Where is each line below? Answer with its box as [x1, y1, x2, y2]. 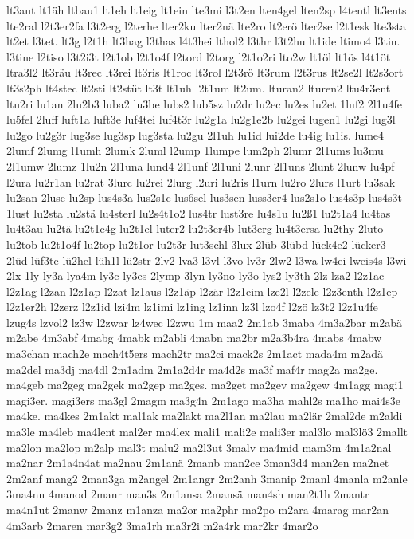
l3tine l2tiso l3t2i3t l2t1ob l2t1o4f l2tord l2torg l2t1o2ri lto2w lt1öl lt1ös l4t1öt [6, 48, 391, 65]
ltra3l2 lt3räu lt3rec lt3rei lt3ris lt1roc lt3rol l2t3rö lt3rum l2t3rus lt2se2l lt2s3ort [6, 64, 404, 81]
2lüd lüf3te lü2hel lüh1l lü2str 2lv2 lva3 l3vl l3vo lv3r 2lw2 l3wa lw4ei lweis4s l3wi [6, 251, 407, 268]
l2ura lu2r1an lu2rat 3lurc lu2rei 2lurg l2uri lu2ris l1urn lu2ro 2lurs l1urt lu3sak [6, 173, 396, 190]
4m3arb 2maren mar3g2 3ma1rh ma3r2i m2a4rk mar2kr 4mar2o [6, 517, 318, 533]
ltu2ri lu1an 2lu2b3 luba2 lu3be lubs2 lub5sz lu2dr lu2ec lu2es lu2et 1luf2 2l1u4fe [6, 95, 402, 112]
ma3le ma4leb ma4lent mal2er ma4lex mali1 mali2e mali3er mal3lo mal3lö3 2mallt [6, 423, 408, 440]
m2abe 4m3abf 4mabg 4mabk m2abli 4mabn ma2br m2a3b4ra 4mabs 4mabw [6, 329, 382, 346]
